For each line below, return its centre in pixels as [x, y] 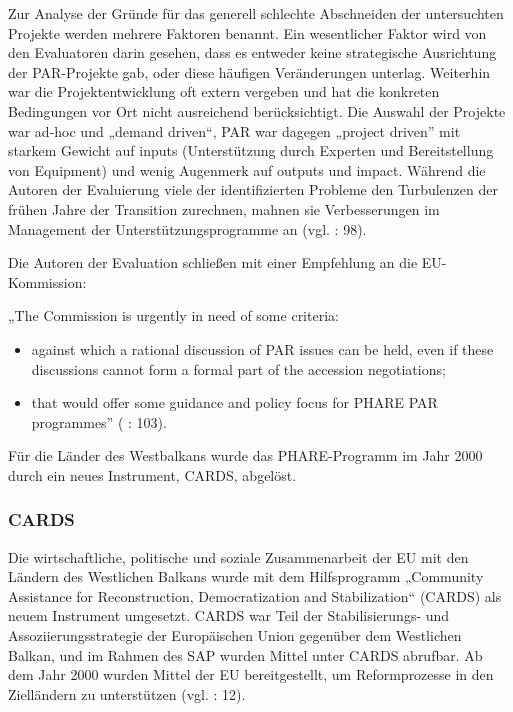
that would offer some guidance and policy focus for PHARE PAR [234, 402]
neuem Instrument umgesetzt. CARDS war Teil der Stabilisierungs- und [229, 615]
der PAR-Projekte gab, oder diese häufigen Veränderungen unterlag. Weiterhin [249, 71]
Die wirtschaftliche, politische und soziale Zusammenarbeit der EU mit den [238, 556]
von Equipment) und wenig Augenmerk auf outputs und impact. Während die [247, 169]
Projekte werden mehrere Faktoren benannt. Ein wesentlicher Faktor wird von [247, 32]
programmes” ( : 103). [99, 421]
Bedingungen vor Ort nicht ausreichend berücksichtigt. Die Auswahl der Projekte [257, 110]
